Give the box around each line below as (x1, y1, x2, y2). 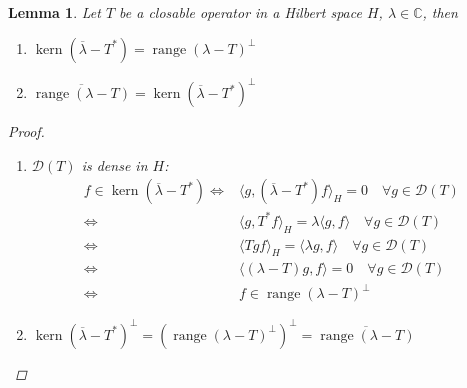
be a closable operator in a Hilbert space (119, 2, 362, 22)
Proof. (8, 121, 45, 142)
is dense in (81, 154, 148, 175)
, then (422, 2, 458, 22)
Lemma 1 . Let (8, 2, 101, 22)
